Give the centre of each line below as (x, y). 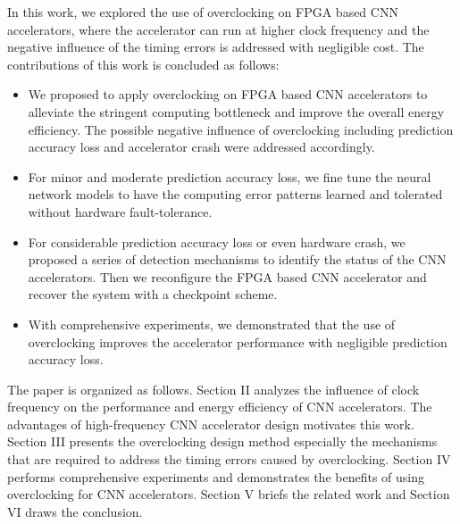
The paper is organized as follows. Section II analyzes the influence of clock (213, 389)
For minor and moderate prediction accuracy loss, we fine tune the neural (230, 176)
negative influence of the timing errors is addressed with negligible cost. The (216, 47)
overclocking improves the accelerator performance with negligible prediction (238, 341)
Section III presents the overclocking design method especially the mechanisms (222, 441)
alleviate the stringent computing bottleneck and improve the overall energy (236, 111)
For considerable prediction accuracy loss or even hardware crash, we (217, 241)
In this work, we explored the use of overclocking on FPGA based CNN (203, 12)
